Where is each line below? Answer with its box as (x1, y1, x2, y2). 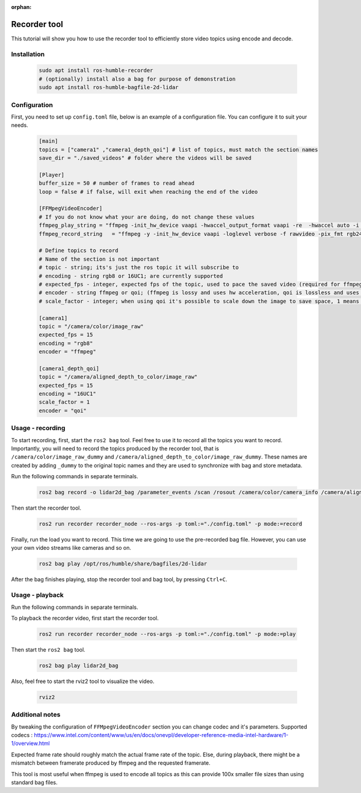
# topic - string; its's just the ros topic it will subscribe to (39, 264, 239, 271)
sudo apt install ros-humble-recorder (39, 67, 153, 74)
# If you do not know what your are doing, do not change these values (39, 214, 255, 220)
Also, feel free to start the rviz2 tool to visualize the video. (11, 677, 155, 685)
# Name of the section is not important (39, 256, 159, 262)
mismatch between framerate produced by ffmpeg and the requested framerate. (11, 759, 211, 767)
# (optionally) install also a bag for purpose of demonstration (39, 75, 236, 82)
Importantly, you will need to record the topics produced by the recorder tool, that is (11, 445, 220, 452)
